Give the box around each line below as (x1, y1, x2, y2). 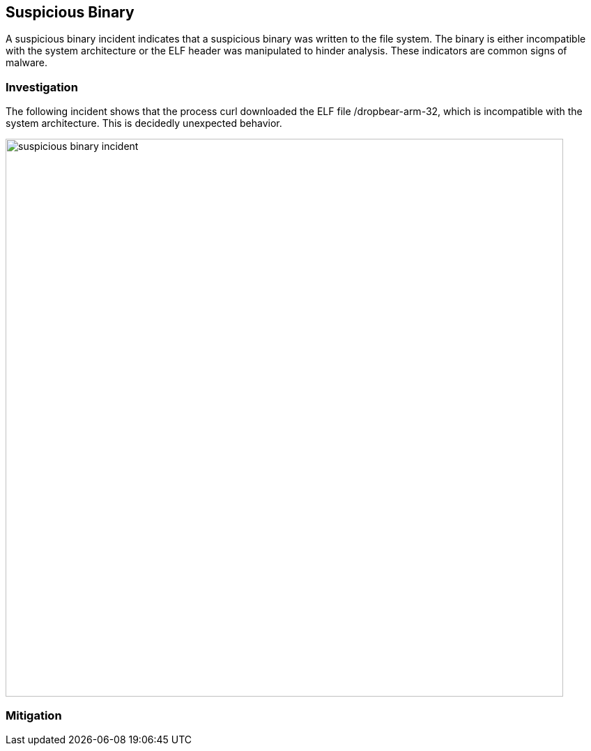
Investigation (6, 79, 78, 94)
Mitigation (6, 708, 62, 722)
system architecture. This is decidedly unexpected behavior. (6, 117, 282, 130)
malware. (6, 56, 48, 69)
